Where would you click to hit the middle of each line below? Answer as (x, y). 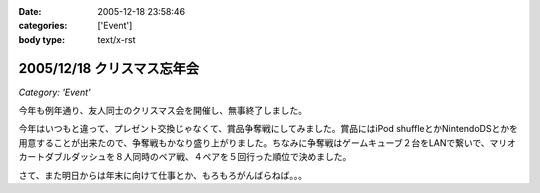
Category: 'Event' (54, 92)
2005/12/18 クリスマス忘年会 (109, 68)
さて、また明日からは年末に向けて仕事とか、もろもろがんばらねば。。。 (163, 175)
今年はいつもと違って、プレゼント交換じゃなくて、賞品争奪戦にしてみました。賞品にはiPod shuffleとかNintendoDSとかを (268, 129)
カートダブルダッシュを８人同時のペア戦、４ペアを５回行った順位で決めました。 (185, 157)
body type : (41, 39)
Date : (30, 11)
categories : (43, 26)
